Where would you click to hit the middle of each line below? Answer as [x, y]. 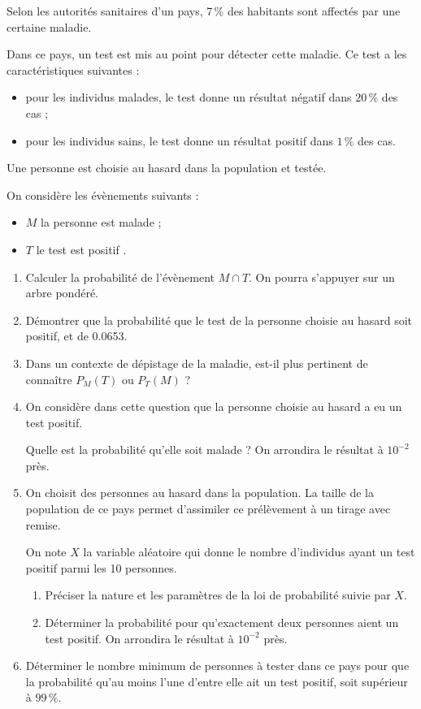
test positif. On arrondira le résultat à [139, 638]
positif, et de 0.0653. [76, 336]
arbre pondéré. [62, 293]
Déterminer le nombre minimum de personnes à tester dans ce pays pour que [217, 666]
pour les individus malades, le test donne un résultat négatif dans [189, 97]
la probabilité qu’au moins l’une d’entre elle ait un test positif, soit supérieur [217, 681]
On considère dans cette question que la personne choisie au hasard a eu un [214, 406]
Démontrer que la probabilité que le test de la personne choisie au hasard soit [219, 320]
